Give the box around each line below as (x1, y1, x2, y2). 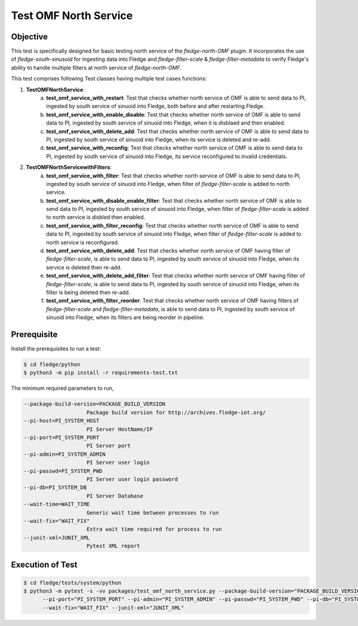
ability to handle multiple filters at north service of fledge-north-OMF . (11, 64, 182, 71)
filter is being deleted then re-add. (46, 289, 131, 296)
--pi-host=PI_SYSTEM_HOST (23, 417, 100, 424)
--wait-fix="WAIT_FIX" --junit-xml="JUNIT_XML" (42, 604, 184, 611)
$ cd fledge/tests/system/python (23, 579, 122, 586)
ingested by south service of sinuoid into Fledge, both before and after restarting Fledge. (46, 103, 265, 110)
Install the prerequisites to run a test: (11, 345, 101, 352)
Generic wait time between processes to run (87, 509, 219, 516)
